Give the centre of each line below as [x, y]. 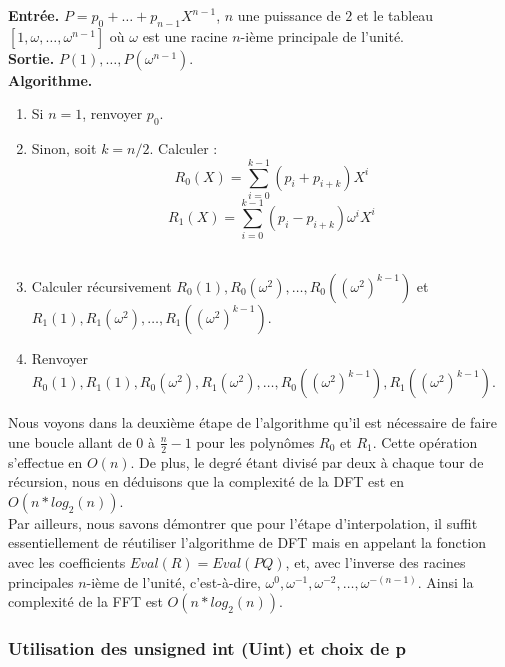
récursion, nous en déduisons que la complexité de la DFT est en [206, 481]
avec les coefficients [67, 562]
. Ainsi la [445, 581]
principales [41, 581]
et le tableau [395, 15]
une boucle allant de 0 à [81, 441]
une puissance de [289, 15]
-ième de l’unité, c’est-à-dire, [173, 581]
